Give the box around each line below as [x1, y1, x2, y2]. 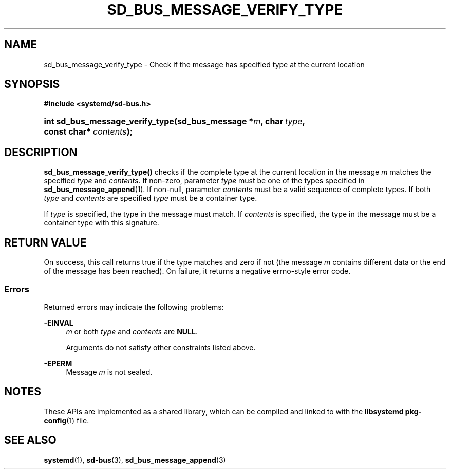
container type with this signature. [44, 218, 159, 228]
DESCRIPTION [4, 145, 78, 159]
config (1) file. [44, 415, 89, 425]
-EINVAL [44, 318, 73, 327]
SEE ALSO [4, 433, 57, 447]
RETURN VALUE [4, 236, 87, 249]
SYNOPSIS [4, 78, 60, 91]
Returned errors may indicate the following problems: [44, 302, 224, 311]
